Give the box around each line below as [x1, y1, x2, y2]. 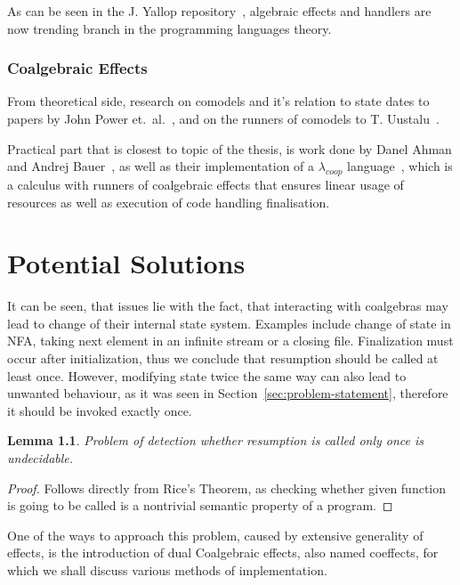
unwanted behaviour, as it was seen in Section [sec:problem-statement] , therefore [7, 384, 448, 402]
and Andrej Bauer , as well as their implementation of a [7, 157, 315, 175]
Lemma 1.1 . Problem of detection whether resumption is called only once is [7, 431, 424, 450]
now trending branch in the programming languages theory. [7, 19, 332, 37]
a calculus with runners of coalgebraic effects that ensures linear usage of [7, 175, 404, 193]
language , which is [347, 157, 453, 175]
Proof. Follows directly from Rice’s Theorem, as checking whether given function [7, 478, 447, 497]
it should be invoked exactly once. [7, 401, 192, 419]
